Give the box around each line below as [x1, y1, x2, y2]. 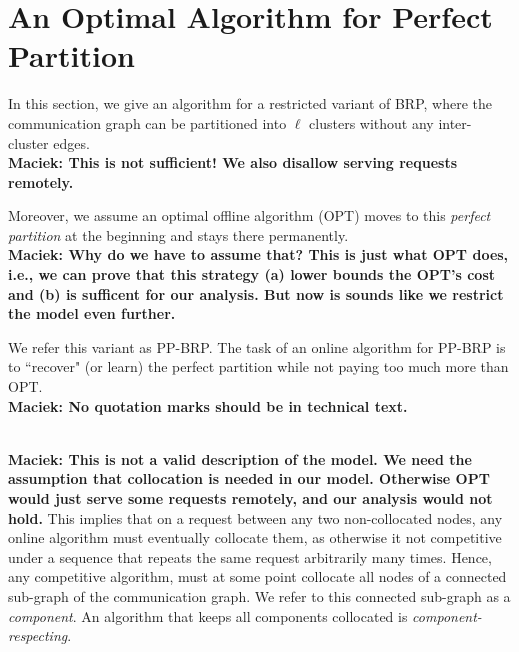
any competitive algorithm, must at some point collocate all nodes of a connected [8, 566, 507, 587]
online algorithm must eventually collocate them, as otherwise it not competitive [8, 527, 502, 548]
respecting [8, 625, 68, 646]
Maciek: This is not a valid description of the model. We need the [8, 448, 472, 469]
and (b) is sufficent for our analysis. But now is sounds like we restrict [8, 283, 504, 304]
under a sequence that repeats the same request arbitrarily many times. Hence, [8, 546, 492, 567]
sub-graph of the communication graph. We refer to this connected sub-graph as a [8, 585, 511, 606]
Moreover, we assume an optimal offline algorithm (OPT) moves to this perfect [8, 205, 491, 226]
